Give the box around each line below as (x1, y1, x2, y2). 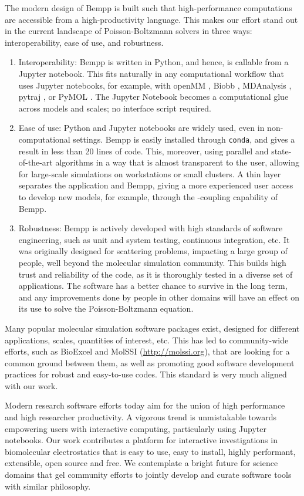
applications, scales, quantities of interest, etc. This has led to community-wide (5, 333, 289, 346)
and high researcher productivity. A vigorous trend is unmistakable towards (5, 411, 277, 423)
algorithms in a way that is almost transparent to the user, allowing (55, 156, 299, 168)
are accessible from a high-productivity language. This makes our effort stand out (5, 13, 298, 25)
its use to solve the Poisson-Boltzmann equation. (18, 302, 194, 315)
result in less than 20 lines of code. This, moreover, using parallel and (18, 144, 269, 157)
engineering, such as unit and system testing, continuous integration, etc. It (18, 233, 290, 245)
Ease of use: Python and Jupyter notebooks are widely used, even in (18, 122, 265, 134)
